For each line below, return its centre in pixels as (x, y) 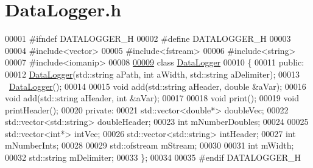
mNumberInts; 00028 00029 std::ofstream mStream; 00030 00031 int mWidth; (149, 145)
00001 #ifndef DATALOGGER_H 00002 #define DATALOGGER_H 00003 (148, 39)
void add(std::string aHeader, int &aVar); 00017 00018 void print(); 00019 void (152, 98)
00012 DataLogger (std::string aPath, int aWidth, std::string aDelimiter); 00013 (152, 74)
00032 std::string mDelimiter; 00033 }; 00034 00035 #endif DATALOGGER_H (153, 157)
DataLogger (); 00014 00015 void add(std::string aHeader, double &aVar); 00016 (158, 86)
